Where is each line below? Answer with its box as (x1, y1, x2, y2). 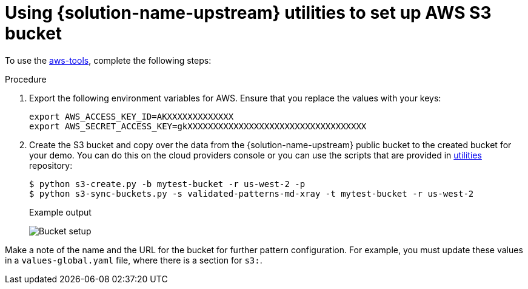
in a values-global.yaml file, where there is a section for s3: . (5, 254, 262, 265)
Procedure (5, 73, 47, 84)
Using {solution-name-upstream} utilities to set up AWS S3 (5, 2, 492, 23)
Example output (29, 206, 92, 217)
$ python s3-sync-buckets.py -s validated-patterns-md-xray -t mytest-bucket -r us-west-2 (29, 188, 474, 199)
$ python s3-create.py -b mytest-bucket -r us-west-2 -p (29, 178, 306, 189)
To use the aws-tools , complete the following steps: (5, 55, 212, 66)
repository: (29, 160, 73, 171)
